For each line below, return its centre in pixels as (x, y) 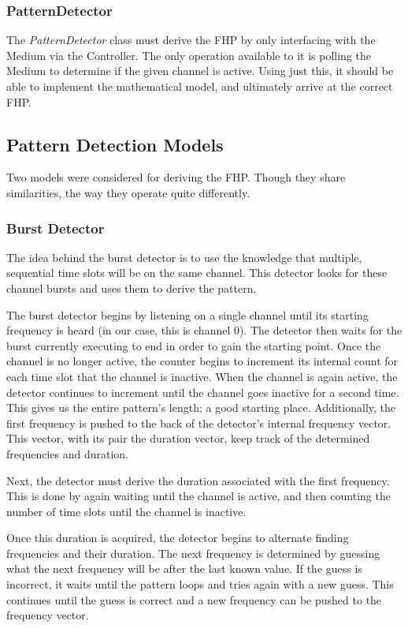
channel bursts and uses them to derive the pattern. (132, 288)
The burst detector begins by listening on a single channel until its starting (187, 314)
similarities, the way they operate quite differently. (128, 192)
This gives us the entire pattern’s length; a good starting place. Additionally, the (201, 407)
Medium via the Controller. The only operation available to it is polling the (189, 55)
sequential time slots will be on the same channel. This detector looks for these (197, 273)
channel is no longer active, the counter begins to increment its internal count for (202, 361)
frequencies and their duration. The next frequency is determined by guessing (193, 553)
